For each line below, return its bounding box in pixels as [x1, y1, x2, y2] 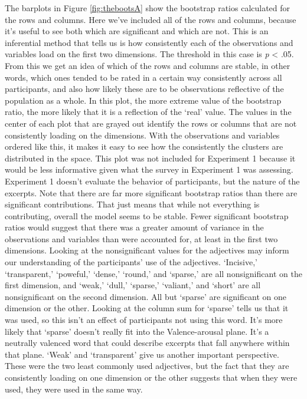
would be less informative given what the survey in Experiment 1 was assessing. [5, 163, 293, 176]
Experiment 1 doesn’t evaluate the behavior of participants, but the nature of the [5, 174, 300, 187]
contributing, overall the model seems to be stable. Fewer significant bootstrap [5, 209, 289, 222]
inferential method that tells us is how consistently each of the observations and [5, 36, 293, 48]
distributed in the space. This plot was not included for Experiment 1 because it [5, 151, 296, 164]
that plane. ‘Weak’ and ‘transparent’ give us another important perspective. [5, 348, 279, 360]
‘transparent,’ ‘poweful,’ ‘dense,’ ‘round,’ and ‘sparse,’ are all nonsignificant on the [5, 267, 302, 279]
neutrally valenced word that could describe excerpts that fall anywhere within [5, 337, 290, 349]
